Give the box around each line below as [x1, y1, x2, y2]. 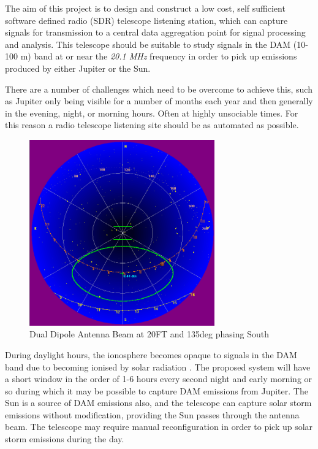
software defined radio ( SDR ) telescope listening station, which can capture [5, 13, 288, 26]
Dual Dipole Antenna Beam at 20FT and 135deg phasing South [29, 328, 269, 340]
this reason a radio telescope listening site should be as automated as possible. [5, 118, 299, 131]
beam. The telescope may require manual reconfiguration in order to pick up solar [5, 420, 313, 433]
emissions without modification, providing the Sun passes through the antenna [5, 408, 300, 421]
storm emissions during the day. [5, 432, 124, 445]
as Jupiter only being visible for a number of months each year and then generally [5, 94, 313, 107]
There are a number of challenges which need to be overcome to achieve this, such [5, 82, 312, 95]
